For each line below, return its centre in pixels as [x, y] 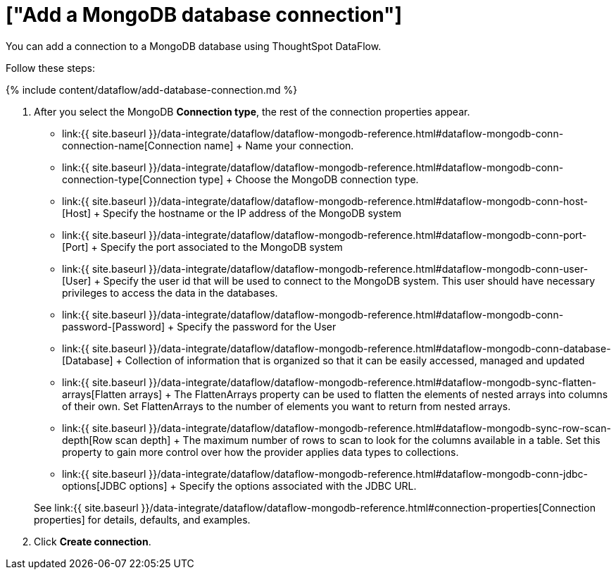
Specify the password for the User [257, 326]
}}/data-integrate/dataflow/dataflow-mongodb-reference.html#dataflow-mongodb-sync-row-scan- [380, 428]
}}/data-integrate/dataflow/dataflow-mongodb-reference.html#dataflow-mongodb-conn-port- [368, 235]
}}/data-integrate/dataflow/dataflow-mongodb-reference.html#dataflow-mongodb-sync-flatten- [373, 382]
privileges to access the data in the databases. [170, 292]
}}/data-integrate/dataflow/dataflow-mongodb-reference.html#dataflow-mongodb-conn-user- [369, 268]
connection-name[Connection [132, 145]
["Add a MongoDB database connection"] [204, 15]
